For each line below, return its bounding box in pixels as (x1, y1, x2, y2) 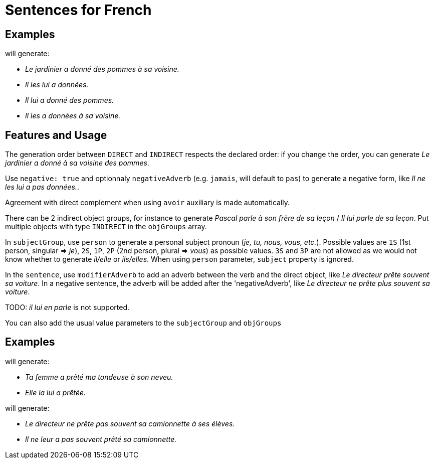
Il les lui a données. (25, 80, 89, 89)
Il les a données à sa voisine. (25, 111, 121, 120)
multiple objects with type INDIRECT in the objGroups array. (5, 222, 207, 231)
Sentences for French (5, 2, 152, 19)
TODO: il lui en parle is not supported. (5, 303, 129, 312)
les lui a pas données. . (5, 183, 79, 192)
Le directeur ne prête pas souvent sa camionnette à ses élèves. (25, 419, 235, 428)
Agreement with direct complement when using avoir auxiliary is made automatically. (5, 198, 290, 207)
